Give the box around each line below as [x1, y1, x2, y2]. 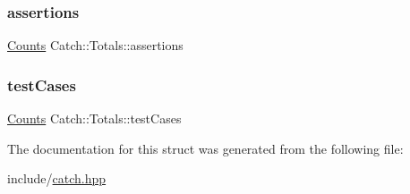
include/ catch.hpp [7, 169, 107, 188]
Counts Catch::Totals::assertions [7, 36, 184, 55]
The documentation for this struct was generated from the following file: [7, 139, 404, 157]
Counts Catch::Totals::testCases [7, 109, 182, 128]
